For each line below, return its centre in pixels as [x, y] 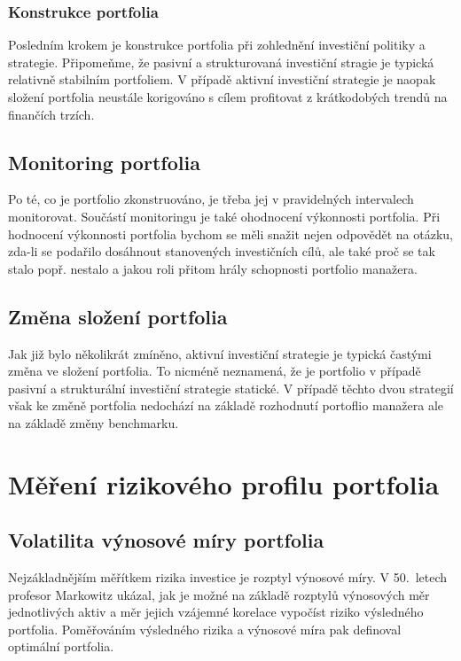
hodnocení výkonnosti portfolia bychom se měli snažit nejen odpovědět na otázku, [230, 233]
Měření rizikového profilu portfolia [224, 483]
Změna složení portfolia [118, 316]
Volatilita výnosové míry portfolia [166, 540]
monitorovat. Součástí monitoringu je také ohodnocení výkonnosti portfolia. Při [224, 216]
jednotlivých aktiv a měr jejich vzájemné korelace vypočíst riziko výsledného [216, 612]
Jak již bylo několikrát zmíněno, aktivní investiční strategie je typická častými [220, 353]
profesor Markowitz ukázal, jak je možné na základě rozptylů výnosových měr [219, 594]
